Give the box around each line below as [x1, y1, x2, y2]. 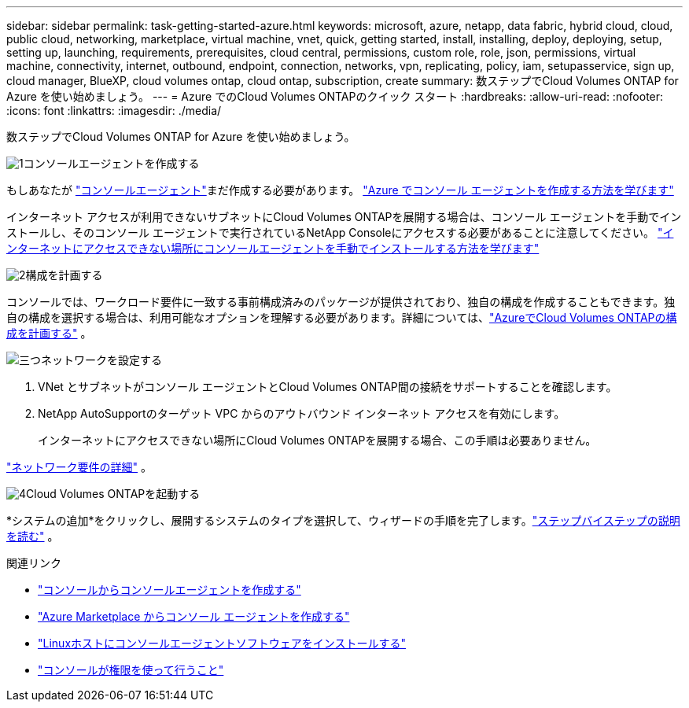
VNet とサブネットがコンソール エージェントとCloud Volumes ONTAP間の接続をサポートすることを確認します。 [38, 380, 617, 393]
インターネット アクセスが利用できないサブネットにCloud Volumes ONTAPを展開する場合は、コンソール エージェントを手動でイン [6, 210, 682, 223]
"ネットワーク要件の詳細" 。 [6, 460, 152, 474]
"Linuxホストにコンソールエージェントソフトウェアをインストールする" [38, 636, 406, 650]
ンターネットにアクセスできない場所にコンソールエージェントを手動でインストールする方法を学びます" [6, 242, 540, 255]
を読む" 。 [6, 529, 59, 543]
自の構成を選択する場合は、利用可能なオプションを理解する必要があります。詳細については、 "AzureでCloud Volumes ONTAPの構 [6, 311, 677, 324]
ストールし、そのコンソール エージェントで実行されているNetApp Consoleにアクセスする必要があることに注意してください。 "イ [6, 226, 674, 239]
